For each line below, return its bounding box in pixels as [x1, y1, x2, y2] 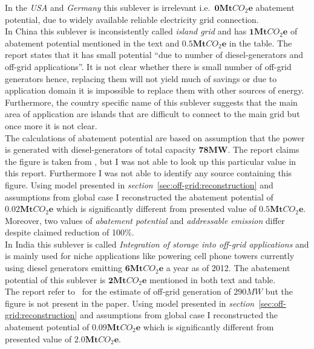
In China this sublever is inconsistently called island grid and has [5, 25, 247, 37]
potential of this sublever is [5, 273, 106, 286]
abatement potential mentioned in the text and [5, 36, 180, 49]
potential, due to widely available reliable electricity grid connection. [5, 13, 259, 25]
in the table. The [229, 36, 292, 49]
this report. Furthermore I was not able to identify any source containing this [5, 167, 292, 179]
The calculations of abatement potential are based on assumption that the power [5, 131, 305, 144]
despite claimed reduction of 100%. [5, 226, 134, 239]
